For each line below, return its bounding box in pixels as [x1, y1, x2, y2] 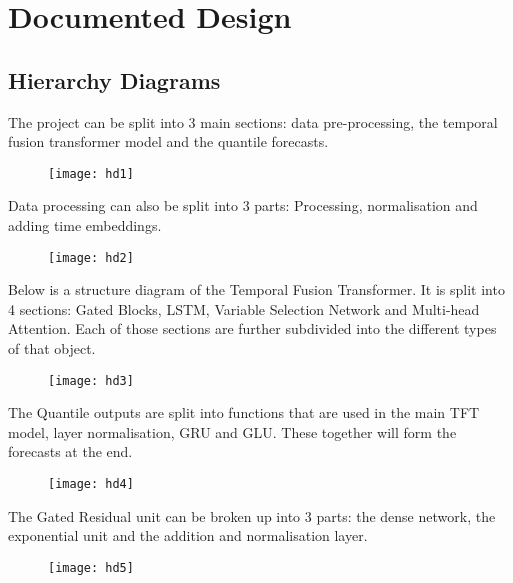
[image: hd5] [48, 560, 134, 575]
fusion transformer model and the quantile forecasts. [8, 131, 329, 152]
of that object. [8, 338, 96, 359]
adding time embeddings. [8, 215, 162, 236]
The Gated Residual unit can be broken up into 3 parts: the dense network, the [8, 505, 496, 526]
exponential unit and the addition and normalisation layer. [8, 525, 368, 546]
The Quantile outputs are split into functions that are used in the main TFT [8, 402, 480, 423]
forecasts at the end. [8, 441, 133, 462]
